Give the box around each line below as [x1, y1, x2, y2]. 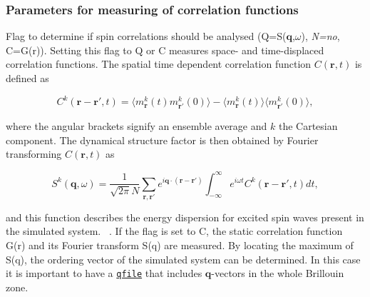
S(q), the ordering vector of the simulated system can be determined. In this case [6, 251, 361, 266]
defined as [6, 71, 49, 85]
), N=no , [301, 29, 340, 44]
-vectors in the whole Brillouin [211, 266, 344, 281]
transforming [6, 146, 62, 161]
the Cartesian [278, 119, 338, 134]
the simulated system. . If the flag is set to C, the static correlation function [6, 223, 343, 238]
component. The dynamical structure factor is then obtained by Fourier [6, 132, 319, 147]
